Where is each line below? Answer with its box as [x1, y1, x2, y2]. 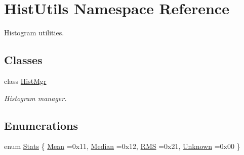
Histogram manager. [4, 92, 67, 103]
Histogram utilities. [4, 27, 64, 38]
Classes [4, 52, 43, 68]
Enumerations [4, 117, 78, 133]
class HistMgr [4, 75, 47, 86]
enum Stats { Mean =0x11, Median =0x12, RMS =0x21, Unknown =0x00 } [4, 141, 240, 151]
